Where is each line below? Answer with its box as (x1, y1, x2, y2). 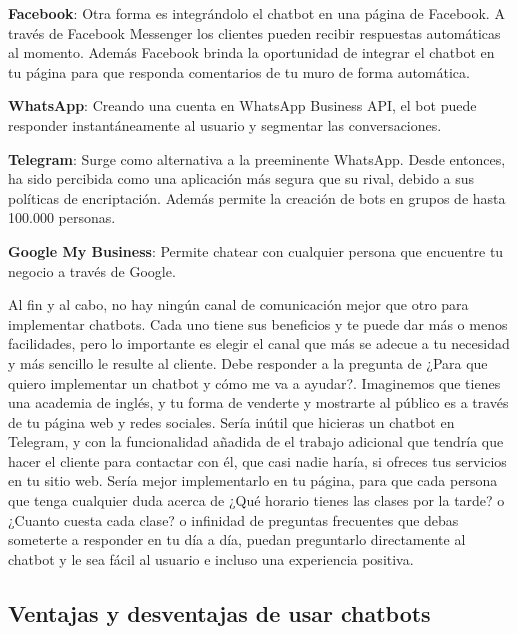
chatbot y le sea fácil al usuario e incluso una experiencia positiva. (8, 548, 414, 569)
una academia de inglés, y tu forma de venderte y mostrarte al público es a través (8, 392, 509, 413)
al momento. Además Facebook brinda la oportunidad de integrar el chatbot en (8, 42, 495, 63)
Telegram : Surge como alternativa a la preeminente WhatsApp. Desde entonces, (8, 148, 506, 169)
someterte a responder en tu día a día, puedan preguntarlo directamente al (8, 529, 466, 550)
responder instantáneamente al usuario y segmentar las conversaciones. (8, 114, 442, 135)
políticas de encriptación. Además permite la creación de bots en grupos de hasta (8, 187, 506, 208)
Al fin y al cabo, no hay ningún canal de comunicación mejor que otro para (8, 294, 469, 315)
